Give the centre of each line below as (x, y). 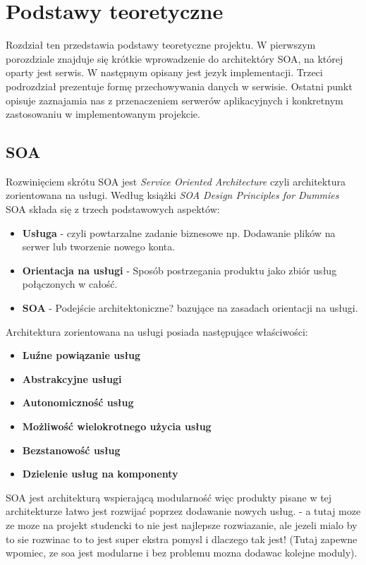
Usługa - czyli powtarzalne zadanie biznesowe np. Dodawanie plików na (179, 232)
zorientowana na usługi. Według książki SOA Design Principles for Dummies (172, 195)
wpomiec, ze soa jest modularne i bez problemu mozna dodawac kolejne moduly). (182, 553)
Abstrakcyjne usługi (72, 378)
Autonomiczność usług (78, 402)
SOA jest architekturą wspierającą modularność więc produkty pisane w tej (169, 497)
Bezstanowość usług (71, 450)
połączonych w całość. (70, 284)
